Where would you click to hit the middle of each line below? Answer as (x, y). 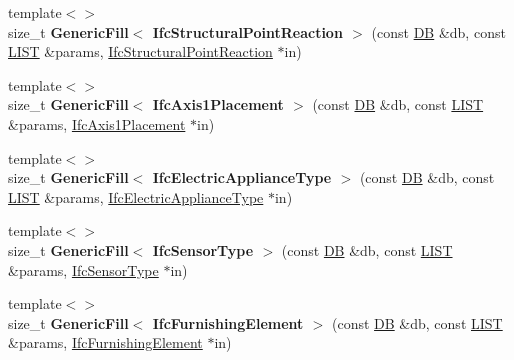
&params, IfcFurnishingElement (105, 342)
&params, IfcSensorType (83, 269)
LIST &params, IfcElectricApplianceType (136, 196)
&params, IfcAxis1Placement (97, 123)
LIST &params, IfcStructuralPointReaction (140, 51)
